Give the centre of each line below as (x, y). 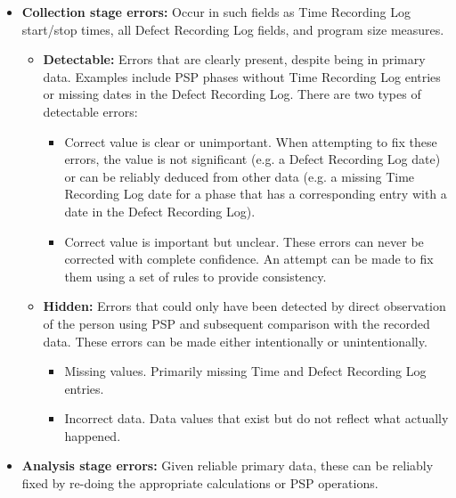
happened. (93, 435)
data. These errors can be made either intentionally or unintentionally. (235, 341)
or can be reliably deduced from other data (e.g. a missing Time (240, 176)
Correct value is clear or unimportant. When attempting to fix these (251, 141)
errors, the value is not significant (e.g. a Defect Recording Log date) (252, 159)
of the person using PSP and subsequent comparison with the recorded (236, 323)
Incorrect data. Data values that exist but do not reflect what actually (256, 418)
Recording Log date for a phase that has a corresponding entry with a (256, 194)
